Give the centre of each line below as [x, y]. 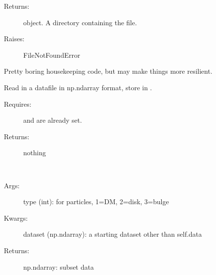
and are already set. [53, 120]
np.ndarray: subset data [59, 267]
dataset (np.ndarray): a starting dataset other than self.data [113, 234]
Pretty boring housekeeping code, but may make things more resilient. [108, 71]
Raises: [14, 39]
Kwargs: [16, 218]
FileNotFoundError [52, 55]
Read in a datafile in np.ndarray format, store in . [78, 87]
